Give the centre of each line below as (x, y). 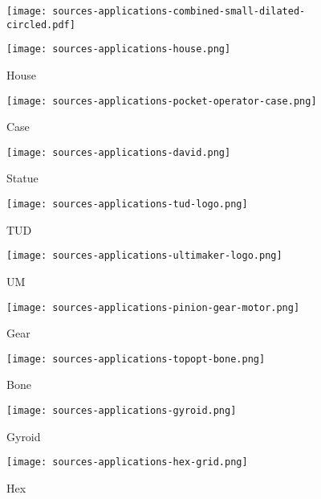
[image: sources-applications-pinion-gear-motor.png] (153, 307)
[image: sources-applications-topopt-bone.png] (136, 359)
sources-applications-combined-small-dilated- (179, 11)
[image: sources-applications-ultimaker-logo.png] (144, 256)
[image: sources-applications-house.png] (119, 49)
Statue (22, 178)
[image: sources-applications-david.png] (119, 152)
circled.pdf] (41, 25)
